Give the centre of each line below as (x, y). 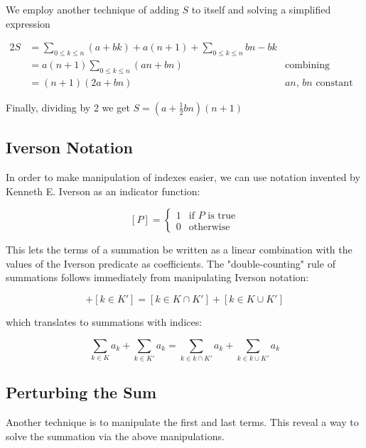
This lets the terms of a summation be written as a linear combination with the (179, 250)
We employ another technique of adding (92, 9)
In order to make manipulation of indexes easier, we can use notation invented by (183, 177)
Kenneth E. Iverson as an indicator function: (103, 191)
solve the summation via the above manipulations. (115, 436)
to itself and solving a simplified (261, 9)
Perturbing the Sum (81, 392)
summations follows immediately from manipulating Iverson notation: (157, 277)
